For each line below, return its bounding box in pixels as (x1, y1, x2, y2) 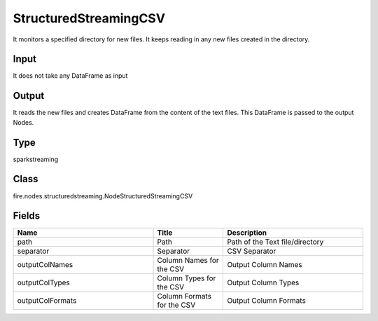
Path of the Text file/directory (227, 237, 324, 247)
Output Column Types (227, 278, 300, 287)
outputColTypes (17, 278, 70, 287)
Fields (13, 210, 41, 222)
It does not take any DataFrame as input (13, 71, 128, 80)
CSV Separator (227, 246, 276, 256)
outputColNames (17, 260, 73, 270)
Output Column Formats (227, 296, 306, 306)
